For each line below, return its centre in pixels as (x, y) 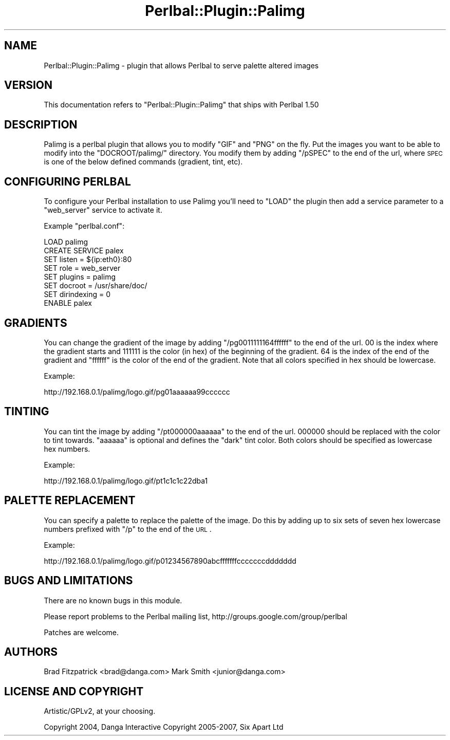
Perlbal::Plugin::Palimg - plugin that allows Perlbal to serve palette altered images (181, 65)
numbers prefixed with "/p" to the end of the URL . (128, 529)
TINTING (27, 412)
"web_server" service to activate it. (103, 210)
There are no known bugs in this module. (113, 600)
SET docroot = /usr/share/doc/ (96, 286)
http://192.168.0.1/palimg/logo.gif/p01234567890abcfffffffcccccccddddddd (170, 561)
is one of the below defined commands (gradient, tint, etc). (143, 162)
